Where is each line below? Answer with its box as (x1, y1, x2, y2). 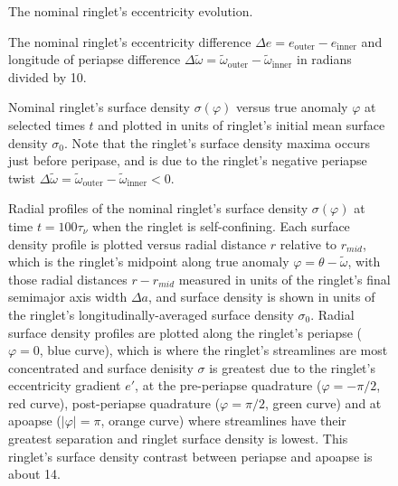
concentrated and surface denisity (8, 358, 194, 377)
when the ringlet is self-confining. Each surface (92, 216, 350, 235)
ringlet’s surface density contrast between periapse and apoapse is (8, 446, 373, 465)
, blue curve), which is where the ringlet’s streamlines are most (39, 341, 388, 360)
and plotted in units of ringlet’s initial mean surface (98, 115, 385, 134)
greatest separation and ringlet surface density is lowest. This (8, 429, 348, 448)
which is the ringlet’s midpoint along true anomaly (8, 252, 289, 271)
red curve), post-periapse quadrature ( (8, 393, 221, 412)
